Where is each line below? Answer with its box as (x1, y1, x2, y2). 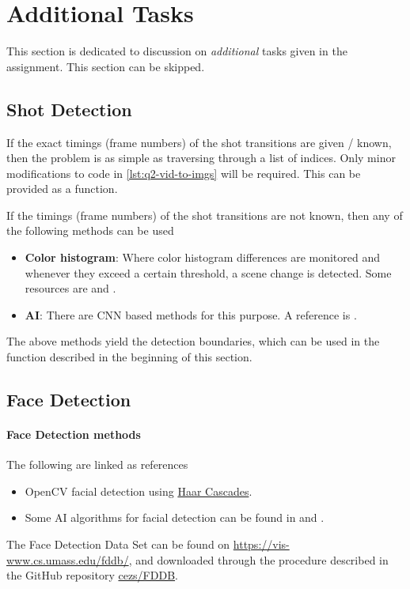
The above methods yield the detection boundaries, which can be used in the (6, 333, 380, 349)
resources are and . (25, 280, 116, 296)
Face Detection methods (6, 426, 141, 443)
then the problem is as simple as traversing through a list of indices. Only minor (6, 149, 396, 166)
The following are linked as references (6, 456, 188, 473)
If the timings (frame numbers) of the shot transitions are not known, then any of (6, 206, 403, 223)
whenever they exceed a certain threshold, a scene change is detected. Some (25, 264, 392, 281)
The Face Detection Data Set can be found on (6, 536, 230, 552)
